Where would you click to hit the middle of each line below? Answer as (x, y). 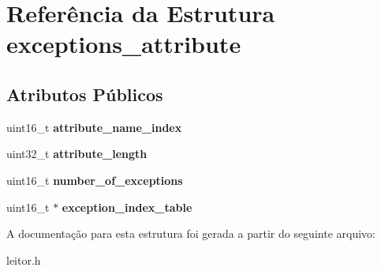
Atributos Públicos (85, 94)
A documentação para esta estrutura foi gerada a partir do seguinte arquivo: (191, 233)
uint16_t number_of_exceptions (95, 180)
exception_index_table (127, 207)
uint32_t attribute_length (77, 154)
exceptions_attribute (124, 44)
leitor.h (24, 260)
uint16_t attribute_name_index (94, 127)
